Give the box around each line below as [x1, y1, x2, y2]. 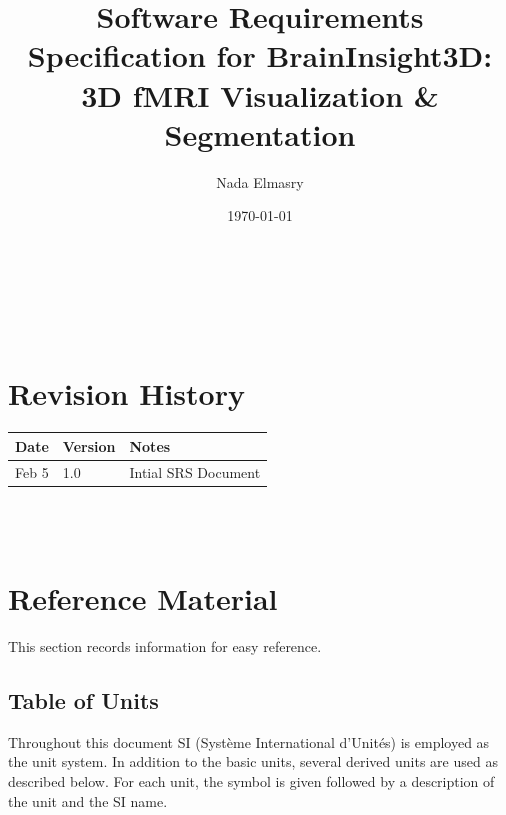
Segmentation [164, 113, 356, 154]
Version [62, 435, 116, 456]
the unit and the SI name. [8, 790, 168, 811]
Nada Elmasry [216, 171, 304, 192]
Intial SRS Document [129, 461, 261, 482]
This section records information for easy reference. [8, 635, 322, 656]
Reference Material [8, 578, 278, 618]
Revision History [8, 373, 245, 414]
